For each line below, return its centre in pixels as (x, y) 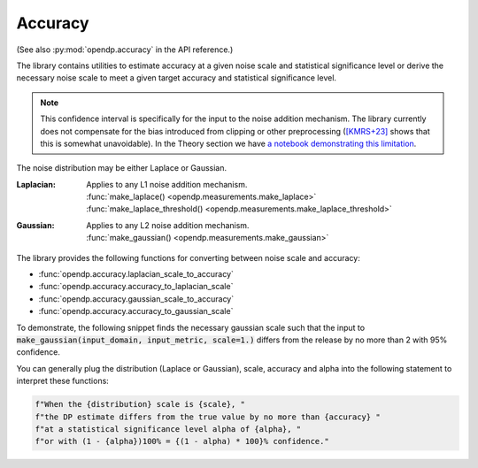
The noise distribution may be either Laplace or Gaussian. (122, 168)
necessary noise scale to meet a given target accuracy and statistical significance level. (176, 78)
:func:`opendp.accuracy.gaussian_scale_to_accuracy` (136, 299)
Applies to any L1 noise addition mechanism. (167, 184)
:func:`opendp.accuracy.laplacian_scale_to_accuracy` (136, 274)
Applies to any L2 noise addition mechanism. (168, 225)
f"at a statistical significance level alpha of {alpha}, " (168, 429)
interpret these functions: (63, 381)
